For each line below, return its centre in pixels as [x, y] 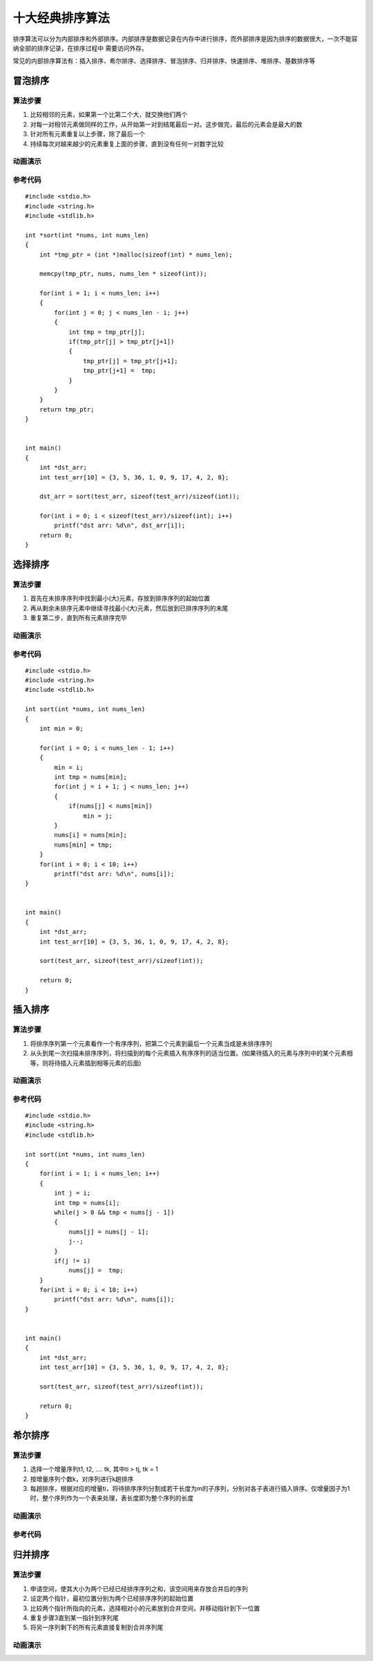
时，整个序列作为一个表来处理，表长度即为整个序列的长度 [112, 1498]
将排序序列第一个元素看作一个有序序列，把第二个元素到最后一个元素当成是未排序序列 [151, 1043]
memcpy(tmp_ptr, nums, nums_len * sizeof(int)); [123, 274]
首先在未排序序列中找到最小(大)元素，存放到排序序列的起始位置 [120, 598]
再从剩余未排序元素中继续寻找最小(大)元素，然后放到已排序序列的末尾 [129, 608]
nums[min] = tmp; [84, 845]
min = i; [69, 767]
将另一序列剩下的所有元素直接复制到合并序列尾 [97, 1627]
